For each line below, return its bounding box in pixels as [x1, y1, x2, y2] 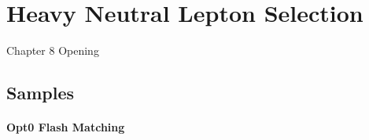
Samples [6, 81, 74, 105]
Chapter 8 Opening [6, 42, 99, 59]
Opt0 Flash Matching [6, 119, 125, 135]
